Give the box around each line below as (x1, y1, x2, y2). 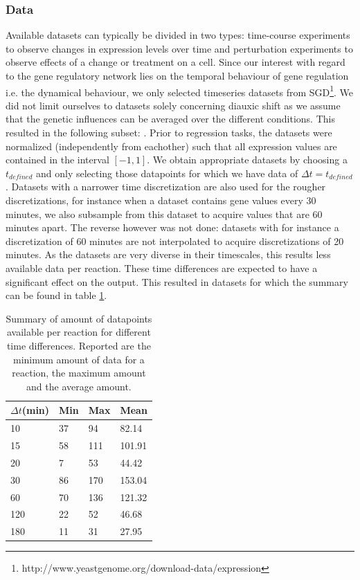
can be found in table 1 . (6, 288, 107, 302)
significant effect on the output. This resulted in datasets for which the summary (6, 274, 348, 289)
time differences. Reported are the (6, 338, 151, 352)
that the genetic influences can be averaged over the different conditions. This (6, 111, 335, 126)
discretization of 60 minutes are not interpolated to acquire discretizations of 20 (6, 233, 344, 248)
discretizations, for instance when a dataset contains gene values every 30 (6, 193, 316, 207)
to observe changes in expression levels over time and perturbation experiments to (6, 41, 353, 55)
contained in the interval (6, 152, 109, 167)
